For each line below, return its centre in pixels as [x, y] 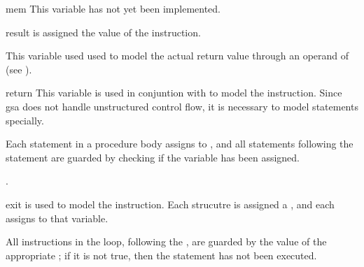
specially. [25, 120]
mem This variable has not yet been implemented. [113, 8]
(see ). [19, 69]
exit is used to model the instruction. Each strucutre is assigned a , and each [170, 204]
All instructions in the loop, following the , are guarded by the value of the [166, 241]
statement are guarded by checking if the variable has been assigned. [153, 157]
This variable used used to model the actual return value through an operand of [177, 56]
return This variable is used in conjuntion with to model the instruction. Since [174, 93]
